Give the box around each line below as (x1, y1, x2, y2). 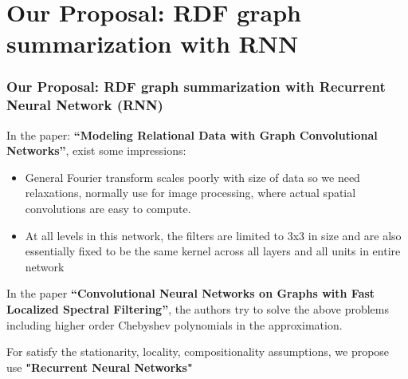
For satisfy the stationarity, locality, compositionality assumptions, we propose (6, 343, 390, 360)
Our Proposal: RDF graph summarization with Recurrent (6, 77, 386, 97)
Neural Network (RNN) (6, 95, 163, 115)
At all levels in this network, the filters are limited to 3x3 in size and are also (25, 227, 402, 243)
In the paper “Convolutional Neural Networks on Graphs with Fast (6, 285, 375, 302)
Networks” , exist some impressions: (6, 142, 186, 159)
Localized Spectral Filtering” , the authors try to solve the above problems (6, 301, 389, 318)
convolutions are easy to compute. (25, 200, 191, 217)
